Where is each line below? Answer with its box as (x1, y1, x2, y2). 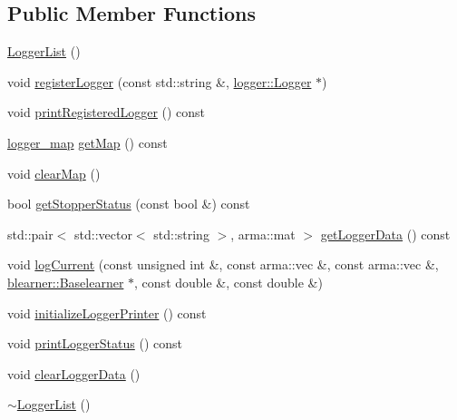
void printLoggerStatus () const (7, 334, 182, 353)
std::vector (74, 224, 132, 243)
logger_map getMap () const (7, 132, 168, 151)
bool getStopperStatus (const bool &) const (7, 194, 250, 213)
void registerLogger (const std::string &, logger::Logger (7, 72, 312, 91)
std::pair (7, 224, 53, 243)
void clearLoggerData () (7, 364, 141, 383)
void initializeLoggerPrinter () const (7, 303, 207, 322)
